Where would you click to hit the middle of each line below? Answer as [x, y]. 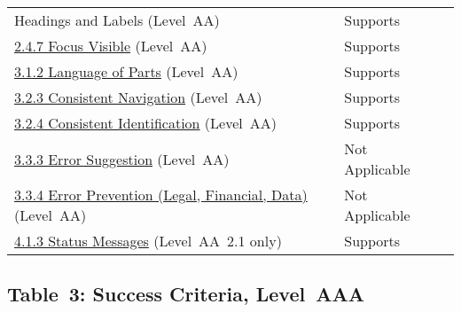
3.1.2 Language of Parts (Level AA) [126, 71]
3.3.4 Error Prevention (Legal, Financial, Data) [161, 195]
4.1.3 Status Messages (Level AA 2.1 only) [148, 241]
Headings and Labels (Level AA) [117, 20]
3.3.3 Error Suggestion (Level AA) [122, 159]
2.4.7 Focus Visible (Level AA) [111, 46]
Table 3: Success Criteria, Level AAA [186, 294]
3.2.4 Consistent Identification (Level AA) [145, 123]
